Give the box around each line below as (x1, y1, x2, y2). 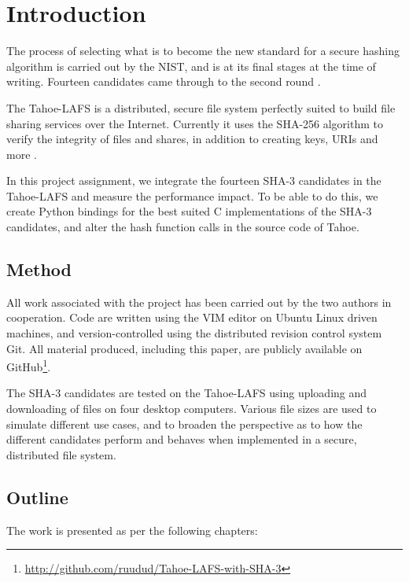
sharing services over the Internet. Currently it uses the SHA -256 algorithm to (6, 115, 383, 131)
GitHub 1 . (6, 356, 51, 374)
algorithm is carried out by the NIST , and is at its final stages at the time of (6, 57, 376, 74)
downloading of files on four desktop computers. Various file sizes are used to (6, 400, 377, 417)
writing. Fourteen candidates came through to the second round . (6, 73, 321, 90)
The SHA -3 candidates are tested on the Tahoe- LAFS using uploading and (6, 385, 367, 401)
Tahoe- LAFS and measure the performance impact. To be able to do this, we (6, 187, 378, 204)
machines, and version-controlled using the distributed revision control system (6, 325, 382, 341)
